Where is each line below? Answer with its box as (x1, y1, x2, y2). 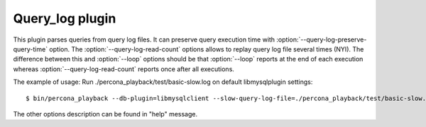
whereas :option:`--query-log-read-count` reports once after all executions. (13, 64, 234, 73)
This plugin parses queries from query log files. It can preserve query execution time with (13, 35, 275, 44)
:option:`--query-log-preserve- (276, 35, 367, 44)
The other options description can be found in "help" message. (13, 109, 198, 118)
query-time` (13, 44, 48, 53)
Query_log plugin (13, 11, 116, 26)
